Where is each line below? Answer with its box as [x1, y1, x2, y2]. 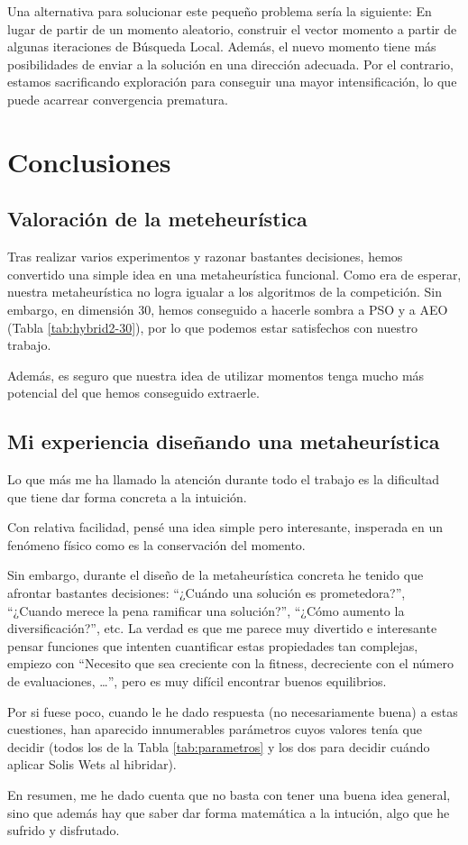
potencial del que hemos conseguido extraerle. [7, 383, 260, 402]
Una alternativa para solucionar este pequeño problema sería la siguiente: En [7, 2, 432, 20]
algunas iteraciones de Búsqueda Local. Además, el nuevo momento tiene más [7, 37, 436, 56]
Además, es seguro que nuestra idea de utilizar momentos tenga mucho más [7, 365, 425, 384]
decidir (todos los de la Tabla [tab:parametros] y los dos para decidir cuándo [7, 737, 430, 756]
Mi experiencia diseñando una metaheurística [7, 427, 440, 455]
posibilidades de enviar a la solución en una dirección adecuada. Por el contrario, [7, 54, 454, 73]
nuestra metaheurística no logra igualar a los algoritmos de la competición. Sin [7, 282, 442, 301]
